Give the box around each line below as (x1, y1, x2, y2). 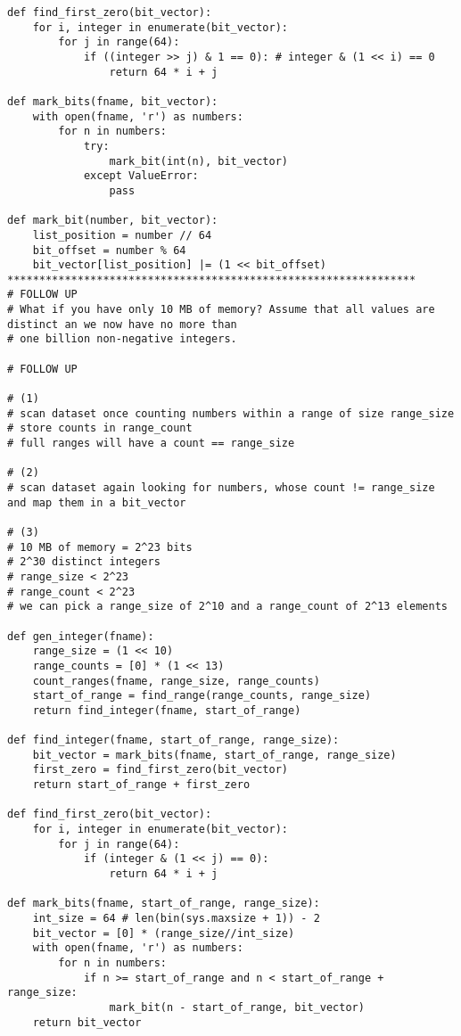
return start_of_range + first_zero (32, 778, 251, 792)
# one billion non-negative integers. (7, 333, 237, 346)
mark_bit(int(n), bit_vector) (109, 154, 288, 168)
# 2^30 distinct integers (7, 555, 161, 569)
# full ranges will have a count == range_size (7, 437, 295, 450)
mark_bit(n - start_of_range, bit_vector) (109, 1000, 365, 1014)
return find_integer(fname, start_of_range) (32, 703, 301, 717)
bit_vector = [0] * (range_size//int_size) (32, 926, 295, 940)
